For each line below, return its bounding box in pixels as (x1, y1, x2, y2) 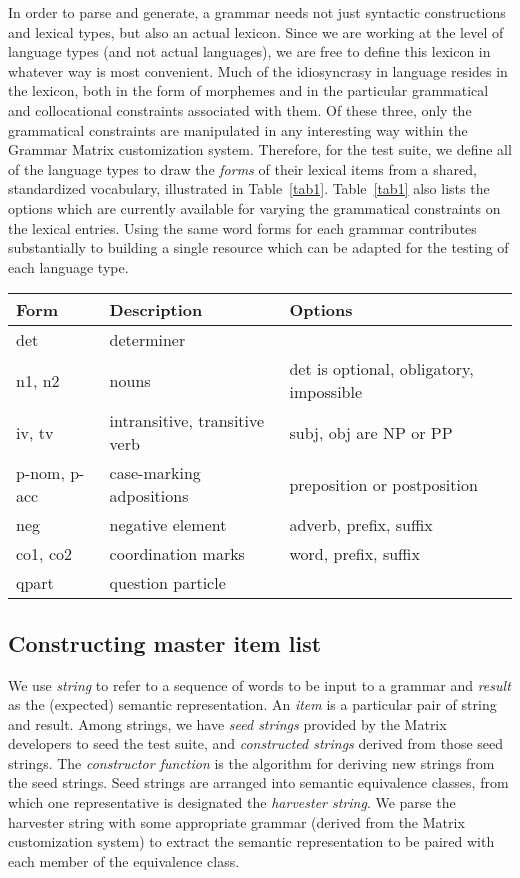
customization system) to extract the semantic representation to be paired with (8, 831, 495, 852)
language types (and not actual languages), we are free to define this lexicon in (8, 41, 491, 62)
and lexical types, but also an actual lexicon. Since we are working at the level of (8, 21, 504, 42)
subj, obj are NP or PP (289, 420, 453, 444)
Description (109, 298, 203, 322)
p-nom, (16, 461, 65, 485)
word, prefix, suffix (289, 542, 420, 566)
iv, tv (16, 420, 54, 444)
